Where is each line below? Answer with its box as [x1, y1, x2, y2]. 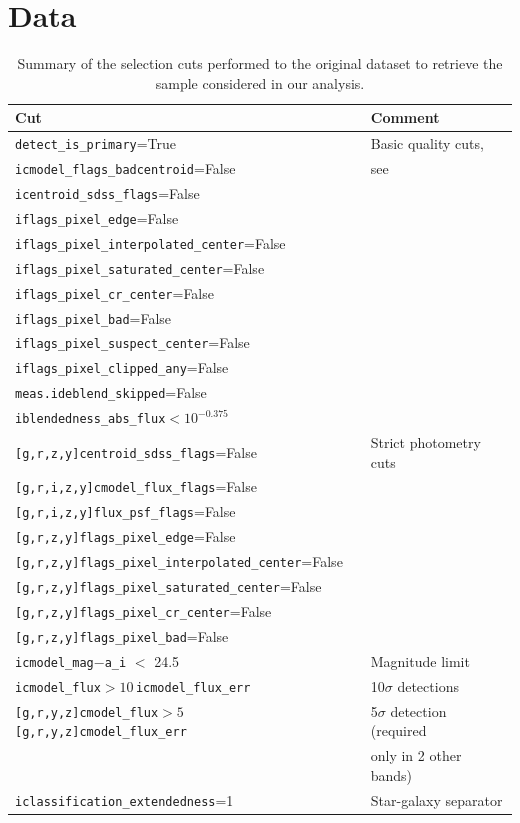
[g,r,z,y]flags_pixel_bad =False [15, 625, 229, 646]
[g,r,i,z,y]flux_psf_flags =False [15, 501, 236, 522]
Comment [370, 107, 440, 128]
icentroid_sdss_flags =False [15, 182, 200, 203]
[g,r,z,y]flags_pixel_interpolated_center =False [15, 551, 343, 572]
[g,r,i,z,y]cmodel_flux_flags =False [15, 476, 257, 497]
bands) [370, 764, 413, 785]
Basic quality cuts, [370, 133, 484, 154]
